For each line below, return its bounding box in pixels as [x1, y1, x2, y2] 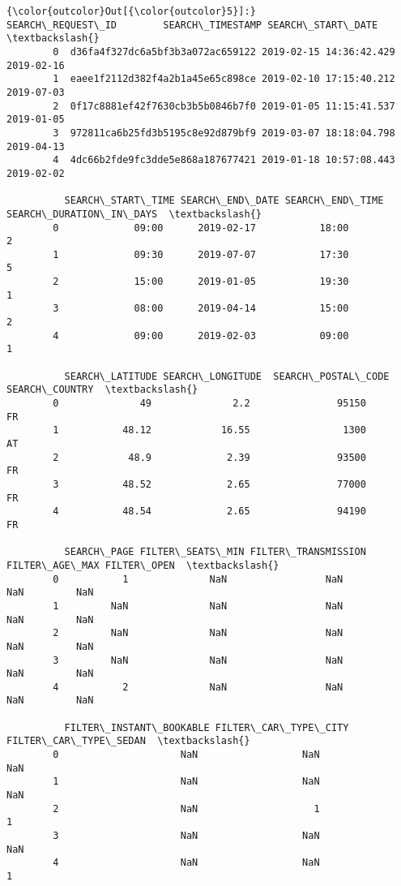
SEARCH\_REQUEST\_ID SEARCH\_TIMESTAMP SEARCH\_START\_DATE [6, 19, 378, 31]
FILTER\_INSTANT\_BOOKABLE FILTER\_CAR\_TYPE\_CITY [64, 721, 349, 733]
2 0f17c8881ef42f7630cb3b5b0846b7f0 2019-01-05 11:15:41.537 [53, 100, 395, 112]
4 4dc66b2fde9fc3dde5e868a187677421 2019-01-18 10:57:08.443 [53, 154, 395, 166]
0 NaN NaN [53, 749, 320, 761]
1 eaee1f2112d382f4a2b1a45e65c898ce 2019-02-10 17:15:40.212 [53, 73, 395, 85]
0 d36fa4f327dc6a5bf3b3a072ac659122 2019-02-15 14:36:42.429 [53, 45, 395, 58]
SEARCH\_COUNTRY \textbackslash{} [6, 384, 198, 396]
